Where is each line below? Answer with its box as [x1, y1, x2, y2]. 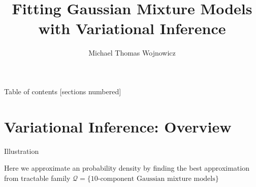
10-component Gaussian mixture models [90, 175, 215, 182]
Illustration [4, 145, 39, 156]
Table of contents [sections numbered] [4, 86, 121, 96]
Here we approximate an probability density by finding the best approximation [4, 163, 249, 173]
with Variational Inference [38, 18, 226, 39]
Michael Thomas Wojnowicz [88, 47, 176, 58]
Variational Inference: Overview [4, 116, 232, 137]
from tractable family [4, 172, 71, 183]
